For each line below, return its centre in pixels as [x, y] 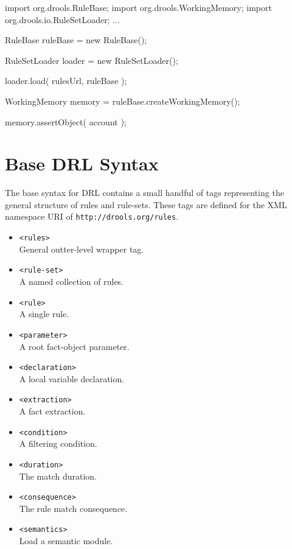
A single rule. [44, 314]
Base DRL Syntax [82, 163]
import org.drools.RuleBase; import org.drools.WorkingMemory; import [138, 7]
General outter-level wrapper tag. [82, 249]
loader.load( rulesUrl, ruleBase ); [66, 81]
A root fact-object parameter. [74, 346]
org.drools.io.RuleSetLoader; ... [62, 19]
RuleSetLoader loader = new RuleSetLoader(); [92, 60]
